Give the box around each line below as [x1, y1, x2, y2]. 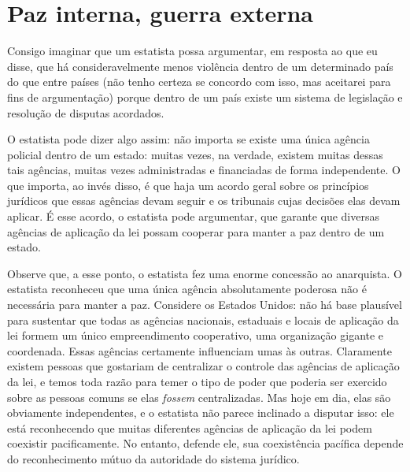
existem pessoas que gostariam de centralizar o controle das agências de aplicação [7, 358, 400, 374]
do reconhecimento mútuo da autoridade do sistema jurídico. [7, 450, 300, 466]
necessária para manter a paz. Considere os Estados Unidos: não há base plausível [7, 296, 402, 313]
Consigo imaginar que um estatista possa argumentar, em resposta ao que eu [7, 43, 378, 59]
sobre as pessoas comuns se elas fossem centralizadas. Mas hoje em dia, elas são [7, 388, 391, 405]
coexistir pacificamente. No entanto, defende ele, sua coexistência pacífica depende [7, 435, 404, 452]
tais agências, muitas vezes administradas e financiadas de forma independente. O [7, 162, 401, 178]
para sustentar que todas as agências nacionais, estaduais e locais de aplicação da [7, 311, 399, 328]
